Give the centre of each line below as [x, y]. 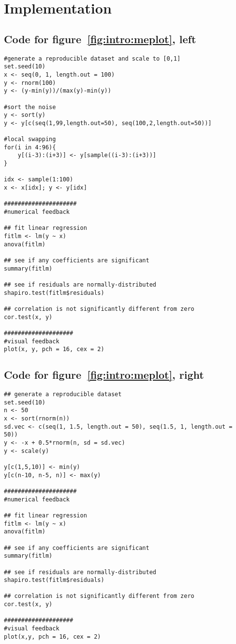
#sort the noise [30, 107]
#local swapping [30, 139]
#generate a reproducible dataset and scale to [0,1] [92, 58]
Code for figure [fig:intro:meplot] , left [100, 39]
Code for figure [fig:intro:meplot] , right [104, 375]
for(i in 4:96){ [30, 147]
